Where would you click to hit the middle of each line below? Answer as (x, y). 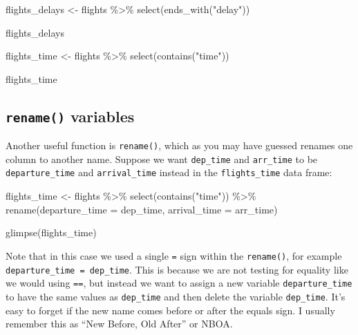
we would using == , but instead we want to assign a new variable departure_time (179, 283)
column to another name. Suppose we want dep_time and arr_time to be (162, 159)
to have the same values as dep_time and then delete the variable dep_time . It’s (176, 296)
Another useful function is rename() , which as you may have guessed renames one (179, 145)
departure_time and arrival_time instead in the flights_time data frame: (169, 172)
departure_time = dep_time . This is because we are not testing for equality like (177, 269)
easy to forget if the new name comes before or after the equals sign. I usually (170, 310)
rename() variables (70, 116)
